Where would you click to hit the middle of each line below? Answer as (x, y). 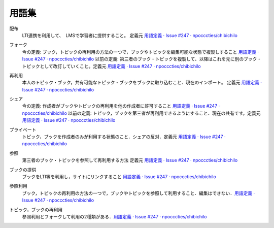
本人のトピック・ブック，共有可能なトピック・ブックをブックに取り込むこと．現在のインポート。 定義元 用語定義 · (142, 83)
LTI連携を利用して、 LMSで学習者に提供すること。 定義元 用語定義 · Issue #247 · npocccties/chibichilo (130, 35)
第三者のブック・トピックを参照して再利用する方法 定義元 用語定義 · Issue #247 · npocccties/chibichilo (130, 160)
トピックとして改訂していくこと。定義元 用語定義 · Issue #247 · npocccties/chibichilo (111, 66)
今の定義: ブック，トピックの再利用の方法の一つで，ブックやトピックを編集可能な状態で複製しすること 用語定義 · (140, 52)
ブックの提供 (23, 170)
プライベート (23, 129)
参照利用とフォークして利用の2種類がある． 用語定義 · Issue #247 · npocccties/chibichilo (114, 216)
